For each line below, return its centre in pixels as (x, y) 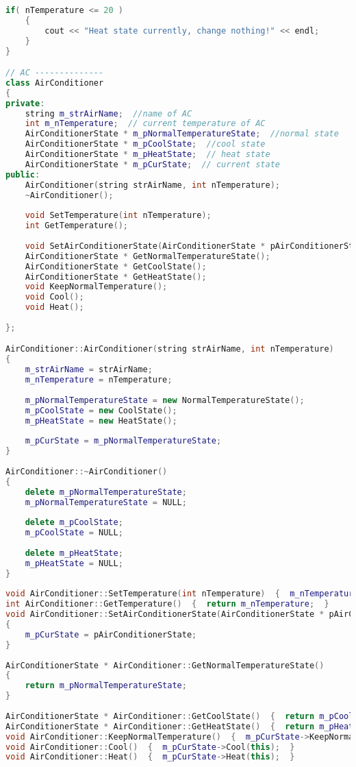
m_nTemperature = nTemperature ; (99, 380)
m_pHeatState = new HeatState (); (101, 421)
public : (23, 174)
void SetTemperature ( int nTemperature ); (118, 216)
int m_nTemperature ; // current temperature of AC (145, 124)
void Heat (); (54, 307)
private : (25, 103)
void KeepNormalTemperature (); (96, 287)
